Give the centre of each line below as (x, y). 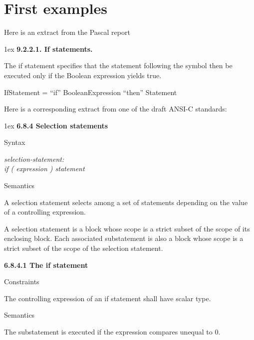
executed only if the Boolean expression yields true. (83, 75)
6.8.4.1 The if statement (46, 265)
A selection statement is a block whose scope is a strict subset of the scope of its (127, 228)
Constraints (22, 282)
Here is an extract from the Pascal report (67, 32)
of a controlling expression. (45, 212)
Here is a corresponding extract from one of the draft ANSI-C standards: (116, 109)
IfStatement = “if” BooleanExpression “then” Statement (91, 92)
